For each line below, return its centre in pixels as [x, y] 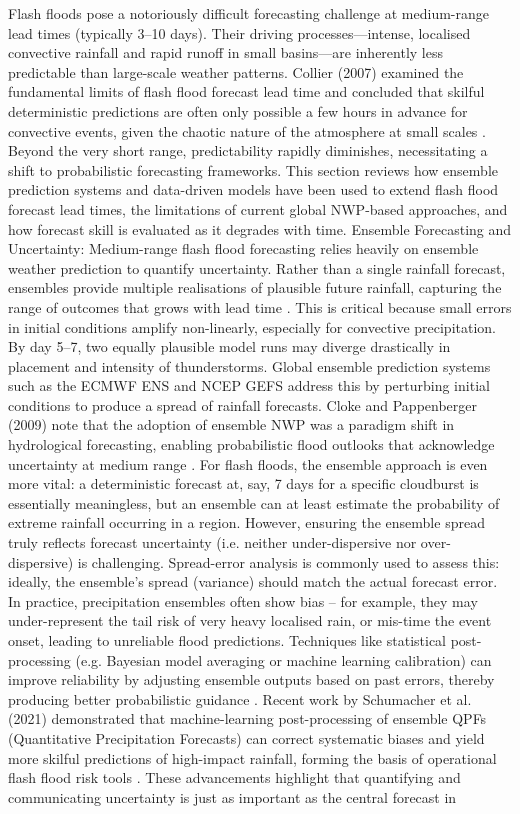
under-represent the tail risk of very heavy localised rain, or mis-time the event [250, 620]
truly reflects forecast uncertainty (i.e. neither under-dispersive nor [212, 542]
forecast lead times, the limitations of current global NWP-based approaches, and [258, 208]
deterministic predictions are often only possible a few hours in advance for [238, 110]
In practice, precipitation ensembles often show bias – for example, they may [243, 600]
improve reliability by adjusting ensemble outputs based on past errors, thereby [251, 679]
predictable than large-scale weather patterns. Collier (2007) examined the [236, 71]
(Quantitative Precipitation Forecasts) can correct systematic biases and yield [246, 737]
